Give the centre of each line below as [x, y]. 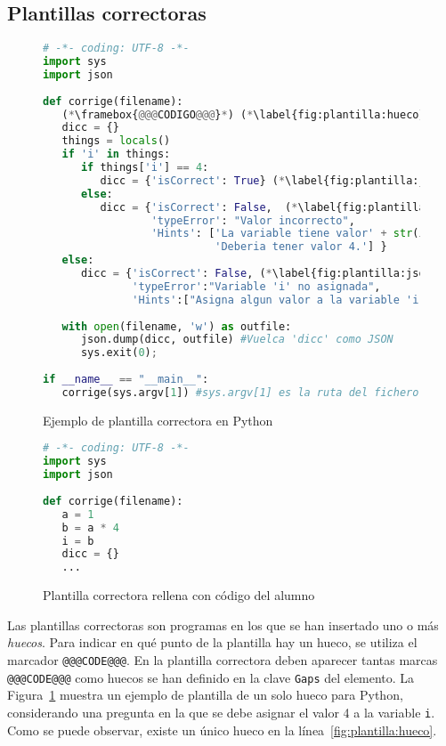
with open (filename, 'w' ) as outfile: [177, 326]
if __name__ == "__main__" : [126, 380]
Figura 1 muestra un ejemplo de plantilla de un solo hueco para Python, [205, 695]
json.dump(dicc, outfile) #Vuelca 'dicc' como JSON [237, 340]
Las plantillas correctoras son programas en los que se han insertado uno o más [223, 624]
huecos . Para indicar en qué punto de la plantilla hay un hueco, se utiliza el [212, 642]
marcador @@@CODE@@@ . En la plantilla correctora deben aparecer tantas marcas [223, 659]
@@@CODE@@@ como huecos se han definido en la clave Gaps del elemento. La [211, 677]
